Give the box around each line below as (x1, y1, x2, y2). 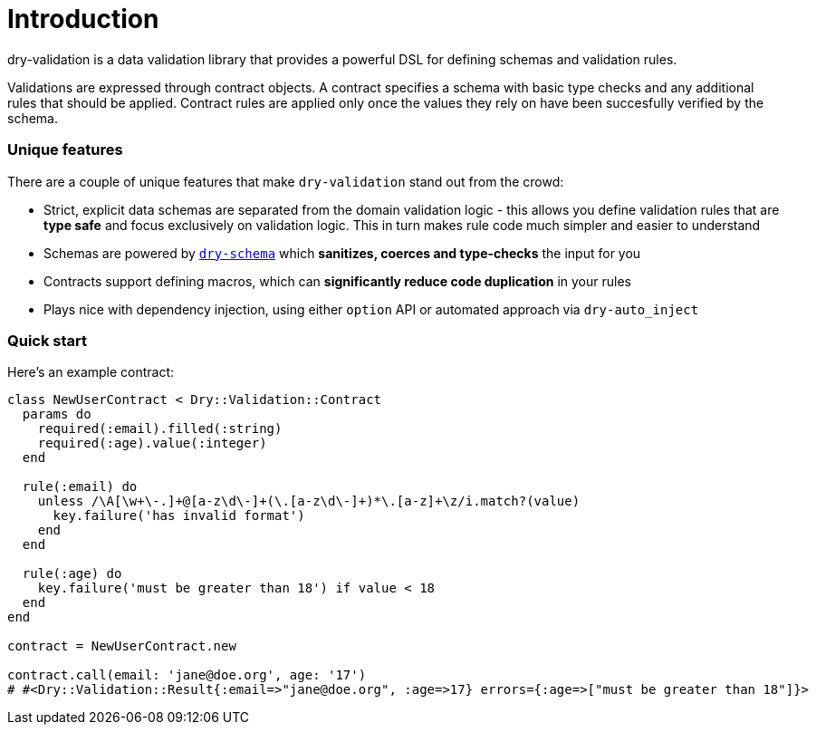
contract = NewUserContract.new (7, 639, 236, 654)
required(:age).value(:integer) (37, 436, 267, 451)
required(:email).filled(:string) (37, 421, 283, 437)
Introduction (7, 4, 159, 34)
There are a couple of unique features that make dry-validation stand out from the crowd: (7, 173, 564, 189)
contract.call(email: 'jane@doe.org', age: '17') (7, 668, 367, 683)
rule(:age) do (22, 566, 122, 582)
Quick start (7, 331, 88, 350)
